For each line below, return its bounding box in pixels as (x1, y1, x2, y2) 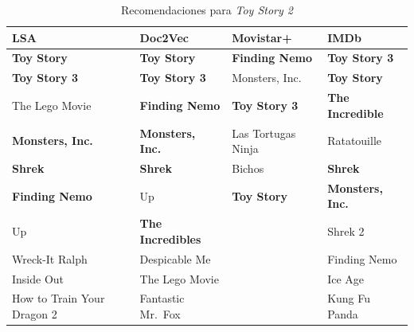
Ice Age (327, 270, 365, 287)
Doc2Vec (139, 29, 189, 45)
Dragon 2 (12, 306, 57, 322)
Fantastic (139, 290, 185, 307)
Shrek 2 (327, 223, 365, 240)
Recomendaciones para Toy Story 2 (121, 2, 293, 18)
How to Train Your (12, 290, 105, 307)
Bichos (232, 160, 264, 176)
